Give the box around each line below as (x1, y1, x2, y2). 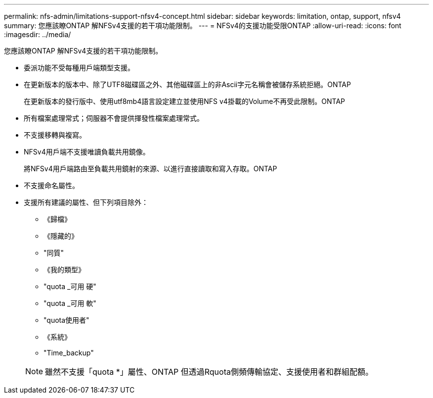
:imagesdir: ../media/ (4, 30, 71, 39)
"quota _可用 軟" (43, 299, 96, 307)
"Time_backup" (43, 348, 94, 357)
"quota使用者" (43, 316, 89, 324)
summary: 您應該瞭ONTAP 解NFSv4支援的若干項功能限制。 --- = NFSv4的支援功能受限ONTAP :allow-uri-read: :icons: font (4, 21, 401, 30)
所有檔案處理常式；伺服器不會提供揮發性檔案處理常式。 (24, 114, 204, 122)
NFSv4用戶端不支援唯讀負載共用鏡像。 (24, 148, 150, 156)
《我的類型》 (43, 265, 85, 274)
